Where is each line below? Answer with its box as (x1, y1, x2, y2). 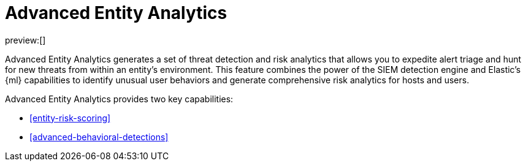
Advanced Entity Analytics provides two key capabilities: (5, 93, 234, 104)
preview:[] (5, 34, 46, 45)
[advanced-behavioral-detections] (29, 131, 169, 142)
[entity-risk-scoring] (29, 112, 111, 123)
